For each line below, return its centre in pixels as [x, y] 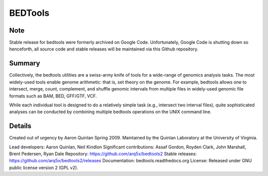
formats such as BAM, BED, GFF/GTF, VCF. [53, 96]
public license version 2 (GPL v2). [44, 168]
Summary [25, 64]
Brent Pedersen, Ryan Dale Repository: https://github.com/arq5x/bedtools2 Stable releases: [103, 154]
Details [20, 126]
